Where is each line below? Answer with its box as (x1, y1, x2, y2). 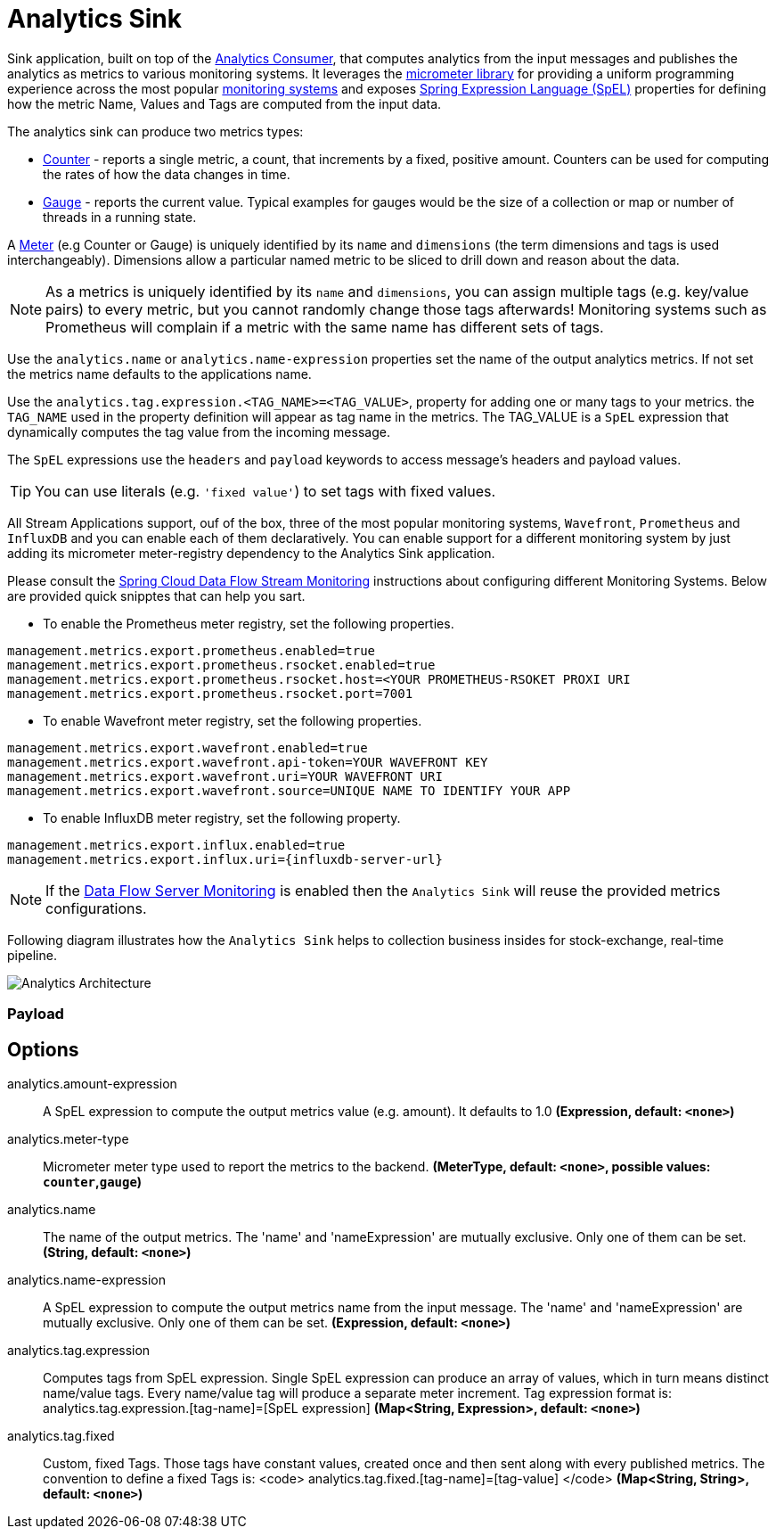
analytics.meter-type (7, 1130, 129, 1146)
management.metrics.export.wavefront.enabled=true (7, 740, 368, 755)
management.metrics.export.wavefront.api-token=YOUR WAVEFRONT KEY (7, 754, 488, 769)
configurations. (45, 899, 147, 917)
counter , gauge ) (43, 1173, 143, 1189)
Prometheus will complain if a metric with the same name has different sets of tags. (45, 317, 604, 336)
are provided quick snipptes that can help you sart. (7, 587, 306, 604)
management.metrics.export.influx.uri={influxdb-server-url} (7, 851, 443, 867)
